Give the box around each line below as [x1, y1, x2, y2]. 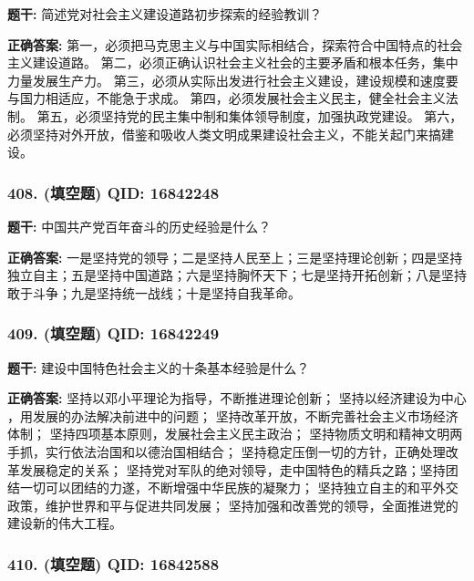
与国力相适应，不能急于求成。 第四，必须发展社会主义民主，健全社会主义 [7, 88, 446, 108]
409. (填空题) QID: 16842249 [7, 322, 220, 345]
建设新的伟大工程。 [7, 514, 122, 533]
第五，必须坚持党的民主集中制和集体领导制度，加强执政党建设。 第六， [36, 106, 463, 125]
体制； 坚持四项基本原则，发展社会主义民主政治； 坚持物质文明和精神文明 [7, 424, 450, 443]
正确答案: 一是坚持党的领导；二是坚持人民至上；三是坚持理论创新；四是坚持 [7, 247, 463, 266]
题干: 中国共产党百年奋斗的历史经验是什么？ [7, 216, 272, 235]
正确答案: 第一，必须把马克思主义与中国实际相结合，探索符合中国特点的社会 [7, 35, 463, 54]
